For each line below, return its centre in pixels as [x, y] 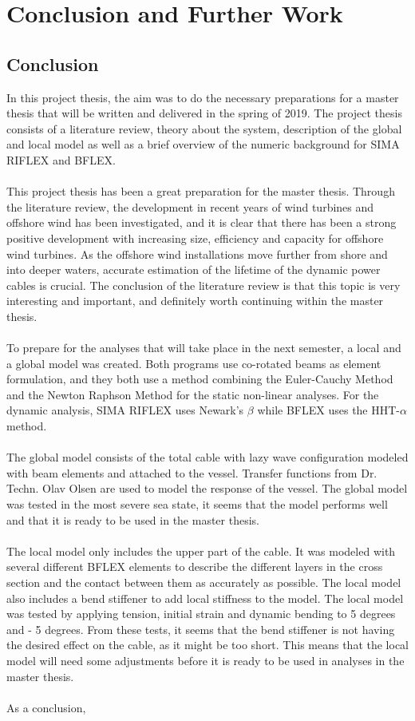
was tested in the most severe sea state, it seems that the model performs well [197, 504]
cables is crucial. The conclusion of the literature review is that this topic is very [204, 285]
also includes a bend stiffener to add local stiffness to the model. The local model [205, 598]
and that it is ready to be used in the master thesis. [133, 519]
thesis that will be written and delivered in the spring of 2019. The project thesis [204, 113]
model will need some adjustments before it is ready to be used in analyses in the [206, 660]
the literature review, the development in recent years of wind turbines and [190, 206]
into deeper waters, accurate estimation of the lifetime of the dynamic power [194, 269]
